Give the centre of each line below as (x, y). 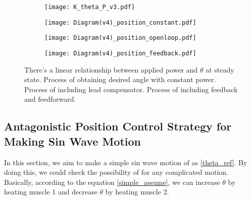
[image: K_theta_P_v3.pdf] (90, 7)
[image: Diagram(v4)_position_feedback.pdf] (120, 53)
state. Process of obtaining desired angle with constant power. (120, 79)
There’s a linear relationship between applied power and (111, 69)
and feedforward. (50, 99)
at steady (220, 69)
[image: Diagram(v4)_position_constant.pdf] (120, 22)
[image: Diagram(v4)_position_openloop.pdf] (120, 38)
